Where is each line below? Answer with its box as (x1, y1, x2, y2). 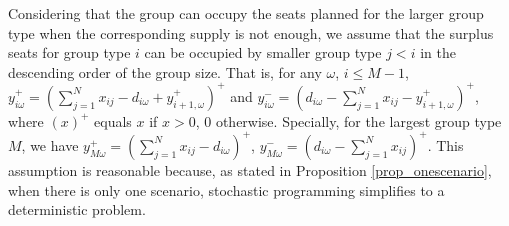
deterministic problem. (8, 199, 146, 220)
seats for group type (8, 42, 131, 63)
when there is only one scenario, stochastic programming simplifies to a (8, 179, 445, 200)
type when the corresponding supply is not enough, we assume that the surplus (8, 22, 494, 43)
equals (94, 110, 132, 131)
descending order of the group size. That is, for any (8, 61, 322, 82)
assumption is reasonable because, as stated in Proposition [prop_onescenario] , (8, 159, 492, 180)
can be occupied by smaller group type (144, 42, 382, 63)
